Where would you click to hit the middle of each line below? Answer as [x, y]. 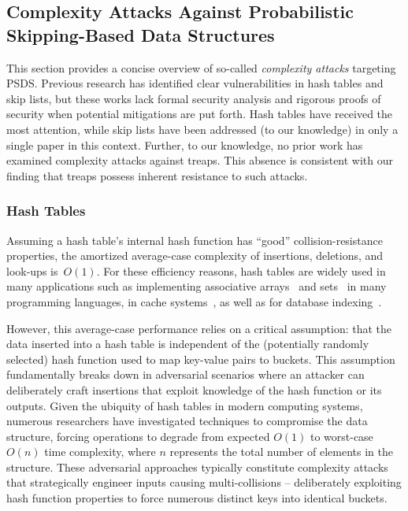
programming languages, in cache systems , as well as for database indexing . [194, 301]
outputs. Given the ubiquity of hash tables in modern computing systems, [185, 405]
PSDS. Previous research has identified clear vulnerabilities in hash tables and [195, 83]
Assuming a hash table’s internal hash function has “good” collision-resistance [195, 240]
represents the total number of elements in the [281, 452]
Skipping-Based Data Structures [141, 34]
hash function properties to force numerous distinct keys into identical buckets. [197, 498]
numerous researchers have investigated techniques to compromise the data [187, 421]
